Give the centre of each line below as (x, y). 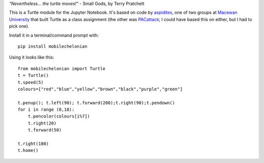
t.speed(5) (31, 82)
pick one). (19, 26)
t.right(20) (42, 123)
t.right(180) (33, 144)
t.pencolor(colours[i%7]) (59, 116)
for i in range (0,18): (46, 110)
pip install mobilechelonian (53, 46)
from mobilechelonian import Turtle (62, 69)
